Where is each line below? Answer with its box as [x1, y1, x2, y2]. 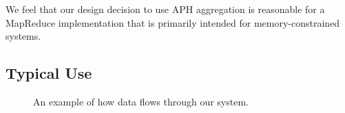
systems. [6, 29, 41, 43]
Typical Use [6, 62, 92, 84]
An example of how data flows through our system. [33, 94, 249, 108]
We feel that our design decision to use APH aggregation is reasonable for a [6, 2, 325, 16]
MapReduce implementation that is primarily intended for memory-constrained [6, 15, 340, 29]
